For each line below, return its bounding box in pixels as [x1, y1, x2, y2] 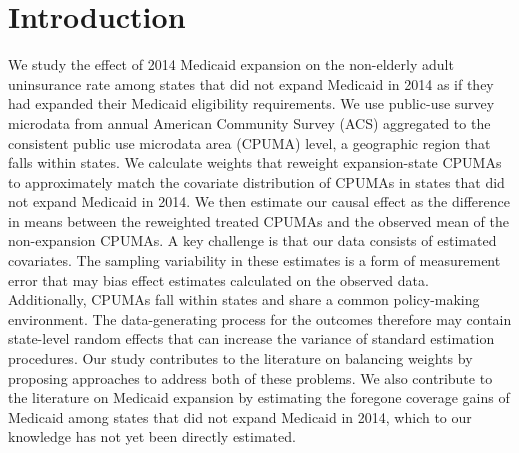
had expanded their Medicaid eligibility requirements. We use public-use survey [8, 93, 495, 114]
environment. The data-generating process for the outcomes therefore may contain [8, 308, 512, 329]
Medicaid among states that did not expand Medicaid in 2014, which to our [8, 406, 472, 427]
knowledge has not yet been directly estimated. [8, 426, 296, 447]
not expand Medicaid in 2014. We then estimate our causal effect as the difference [8, 191, 510, 212]
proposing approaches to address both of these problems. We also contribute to [8, 367, 493, 388]
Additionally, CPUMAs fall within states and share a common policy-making [8, 289, 480, 310]
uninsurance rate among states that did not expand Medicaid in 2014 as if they [8, 73, 494, 94]
